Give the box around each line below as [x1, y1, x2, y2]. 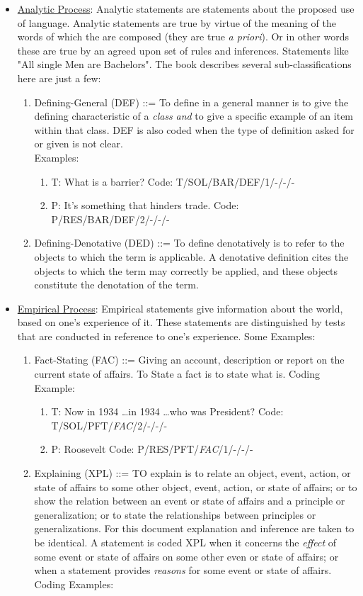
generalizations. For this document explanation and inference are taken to [34, 521, 355, 536]
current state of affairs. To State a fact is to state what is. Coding [34, 366, 320, 381]
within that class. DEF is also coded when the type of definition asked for [34, 122, 355, 137]
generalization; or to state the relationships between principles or [34, 507, 316, 522]
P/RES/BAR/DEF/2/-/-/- [51, 211, 170, 226]
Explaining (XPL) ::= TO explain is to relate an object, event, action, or [34, 466, 351, 480]
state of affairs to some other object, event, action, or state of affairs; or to [34, 479, 357, 494]
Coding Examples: [34, 576, 114, 591]
